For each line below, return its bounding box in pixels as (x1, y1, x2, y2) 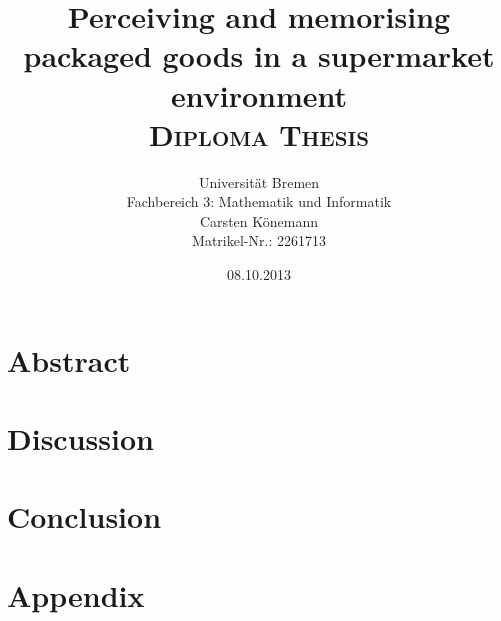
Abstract (7, 339, 131, 380)
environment (170, 74, 348, 115)
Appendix (7, 574, 145, 615)
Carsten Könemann (200, 210, 318, 231)
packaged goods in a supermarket (23, 35, 495, 76)
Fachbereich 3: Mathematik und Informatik (126, 191, 392, 212)
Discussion (7, 418, 154, 459)
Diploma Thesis (148, 113, 369, 154)
